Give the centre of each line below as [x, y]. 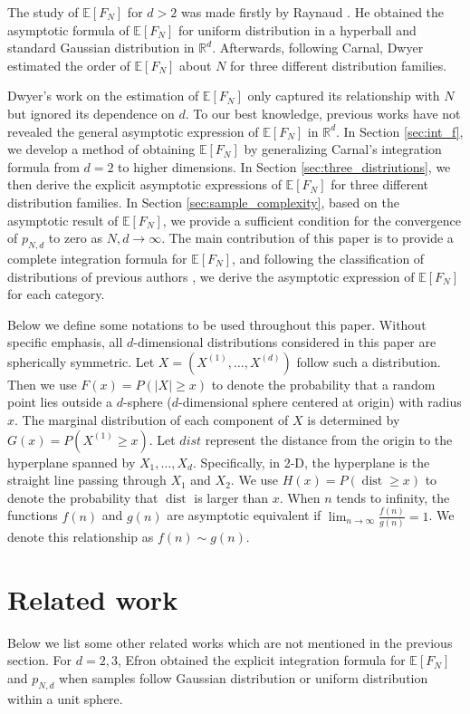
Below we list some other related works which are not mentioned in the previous [230, 642]
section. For [40, 660]
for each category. [56, 294]
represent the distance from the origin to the [329, 439]
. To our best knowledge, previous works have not [323, 113]
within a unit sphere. [65, 698]
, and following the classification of [328, 258]
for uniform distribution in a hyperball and [297, 29]
